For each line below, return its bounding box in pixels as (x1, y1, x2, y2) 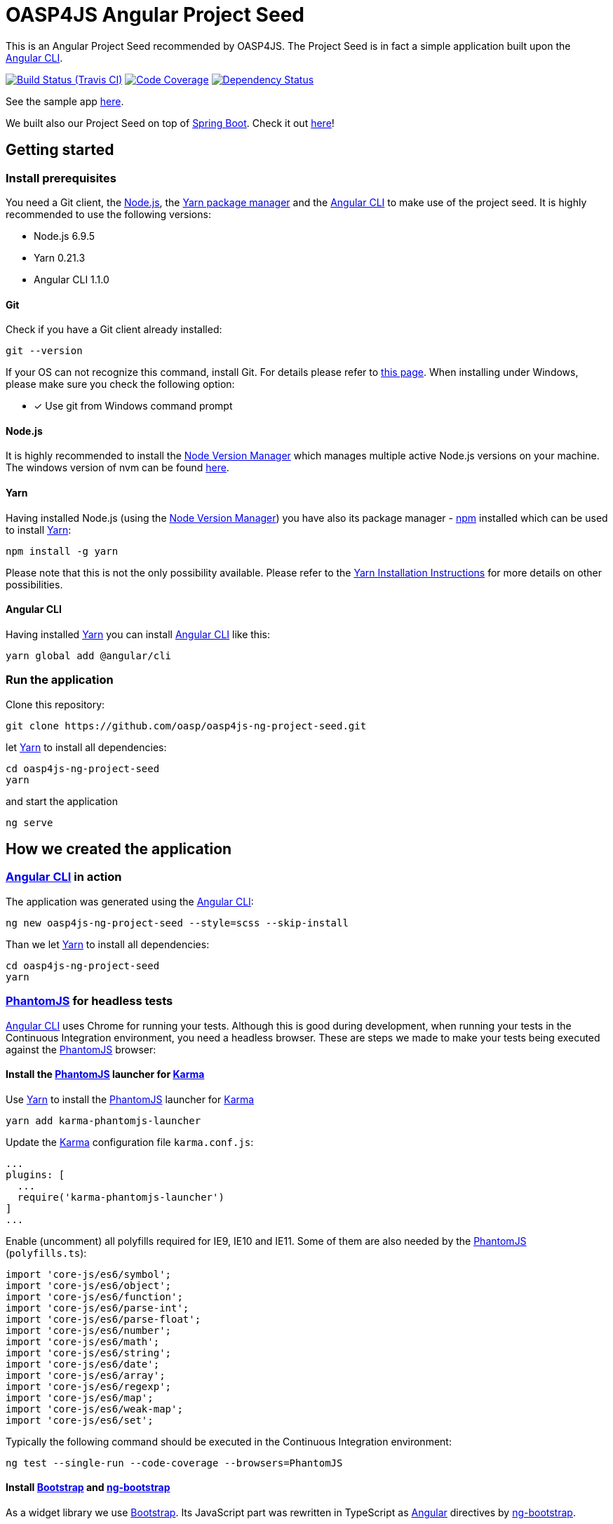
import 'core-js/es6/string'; (6, 1347, 172, 1358)
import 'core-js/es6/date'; (6, 1358, 160, 1370)
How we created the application (6, 840, 232, 858)
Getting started (6, 141, 114, 159)
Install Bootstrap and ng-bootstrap (6, 1481, 170, 1494)
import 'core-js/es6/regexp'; (6, 1380, 172, 1392)
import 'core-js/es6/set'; (6, 1414, 154, 1426)
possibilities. (6, 578, 63, 591)
